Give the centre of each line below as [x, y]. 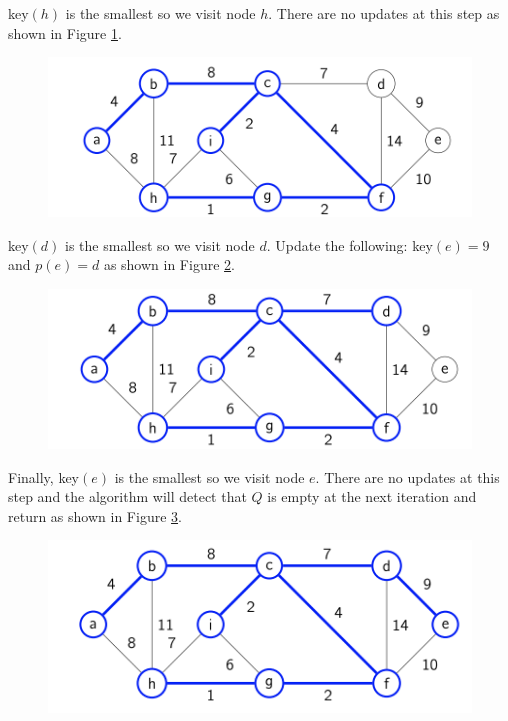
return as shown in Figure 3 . [95, 515]
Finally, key [43, 476]
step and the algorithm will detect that [127, 496]
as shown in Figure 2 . [169, 264]
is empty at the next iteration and [372, 496]
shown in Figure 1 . [65, 32]
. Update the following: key [349, 244]
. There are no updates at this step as [384, 13]
